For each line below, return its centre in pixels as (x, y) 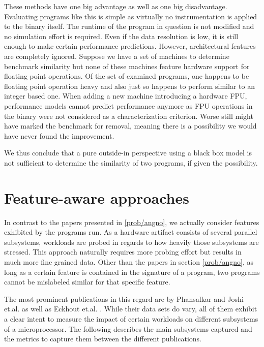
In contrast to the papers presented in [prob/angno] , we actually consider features (132, 222)
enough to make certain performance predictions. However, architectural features (130, 46)
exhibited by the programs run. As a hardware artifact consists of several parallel (131, 232)
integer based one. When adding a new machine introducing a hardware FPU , (126, 96)
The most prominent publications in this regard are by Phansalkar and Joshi (124, 298)
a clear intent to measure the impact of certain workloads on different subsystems (131, 318)
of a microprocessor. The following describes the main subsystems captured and (128, 328)
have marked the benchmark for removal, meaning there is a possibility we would (130, 126)
